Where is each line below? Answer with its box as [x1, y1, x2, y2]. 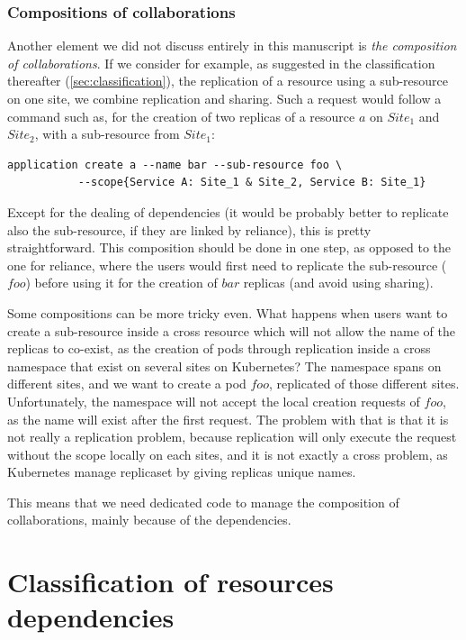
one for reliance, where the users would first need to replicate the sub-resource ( [7, 255, 447, 274]
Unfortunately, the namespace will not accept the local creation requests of [7, 391, 420, 410]
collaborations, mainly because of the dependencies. [7, 510, 291, 529]
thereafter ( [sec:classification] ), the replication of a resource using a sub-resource [7, 71, 449, 90]
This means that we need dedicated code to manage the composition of [7, 492, 399, 511]
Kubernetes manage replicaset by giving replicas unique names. [7, 462, 356, 481]
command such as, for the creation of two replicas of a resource [7, 106, 355, 125]
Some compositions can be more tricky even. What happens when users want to [7, 303, 448, 322]
